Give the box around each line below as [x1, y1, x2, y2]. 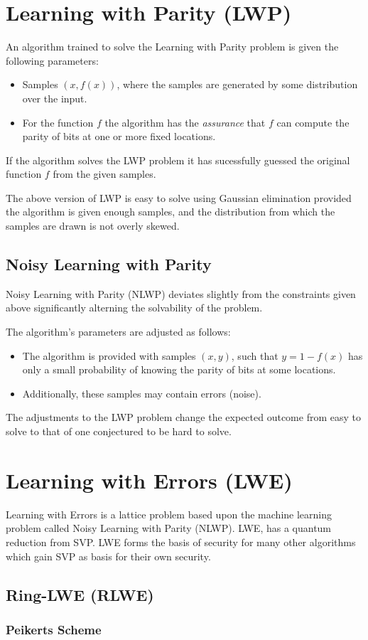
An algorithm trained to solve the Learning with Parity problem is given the [6, 39, 339, 54]
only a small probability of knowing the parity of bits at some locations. [22, 362, 336, 377]
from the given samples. [53, 166, 156, 181]
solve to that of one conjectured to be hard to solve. [6, 424, 232, 439]
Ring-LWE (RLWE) [6, 583, 154, 605]
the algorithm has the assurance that [104, 114, 266, 129]
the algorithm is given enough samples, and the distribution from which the [6, 204, 335, 219]
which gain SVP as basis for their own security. [6, 548, 211, 563]
